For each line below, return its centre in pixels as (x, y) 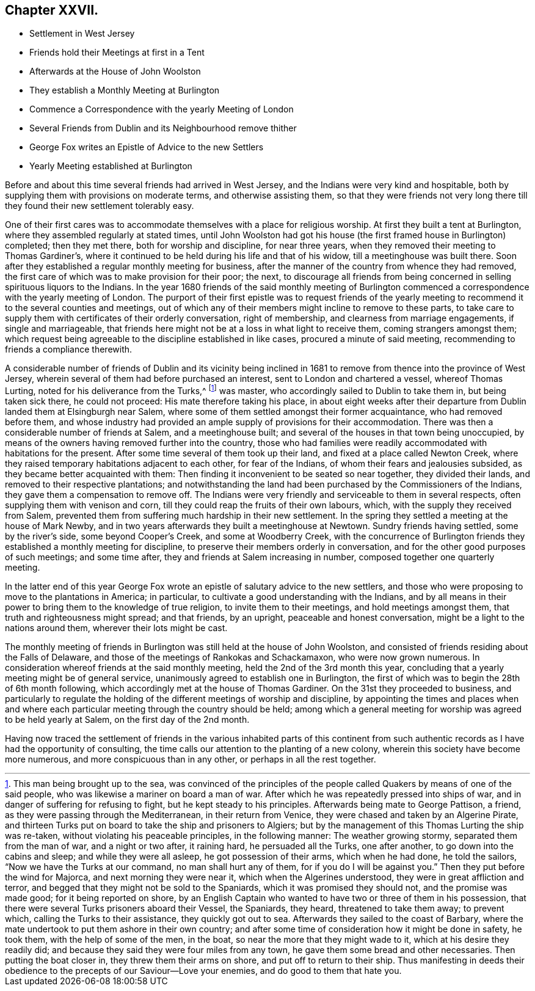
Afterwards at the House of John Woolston (115, 71)
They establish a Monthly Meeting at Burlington (125, 90)
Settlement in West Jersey (82, 34)
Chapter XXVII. (52, 10)
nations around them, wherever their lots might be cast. (116, 628)
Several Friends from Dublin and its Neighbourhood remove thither (163, 128)
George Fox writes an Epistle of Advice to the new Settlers (147, 147)
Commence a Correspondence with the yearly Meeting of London (162, 109)
